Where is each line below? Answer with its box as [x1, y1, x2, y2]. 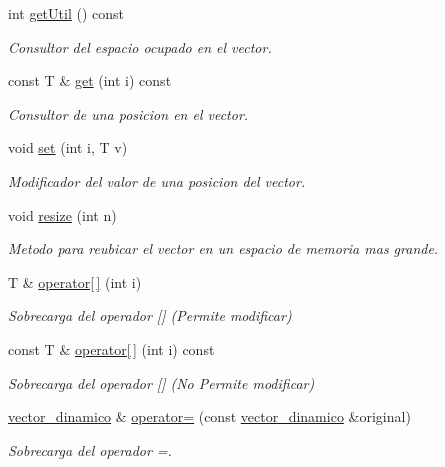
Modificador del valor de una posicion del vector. [8, 170, 306, 191]
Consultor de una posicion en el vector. [8, 103, 249, 124]
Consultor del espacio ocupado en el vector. [8, 36, 272, 57]
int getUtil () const [8, 3, 124, 23]
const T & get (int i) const [8, 70, 172, 91]
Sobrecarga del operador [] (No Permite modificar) [8, 372, 315, 393]
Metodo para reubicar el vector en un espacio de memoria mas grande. [8, 238, 439, 259]
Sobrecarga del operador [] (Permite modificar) [8, 305, 292, 326]
